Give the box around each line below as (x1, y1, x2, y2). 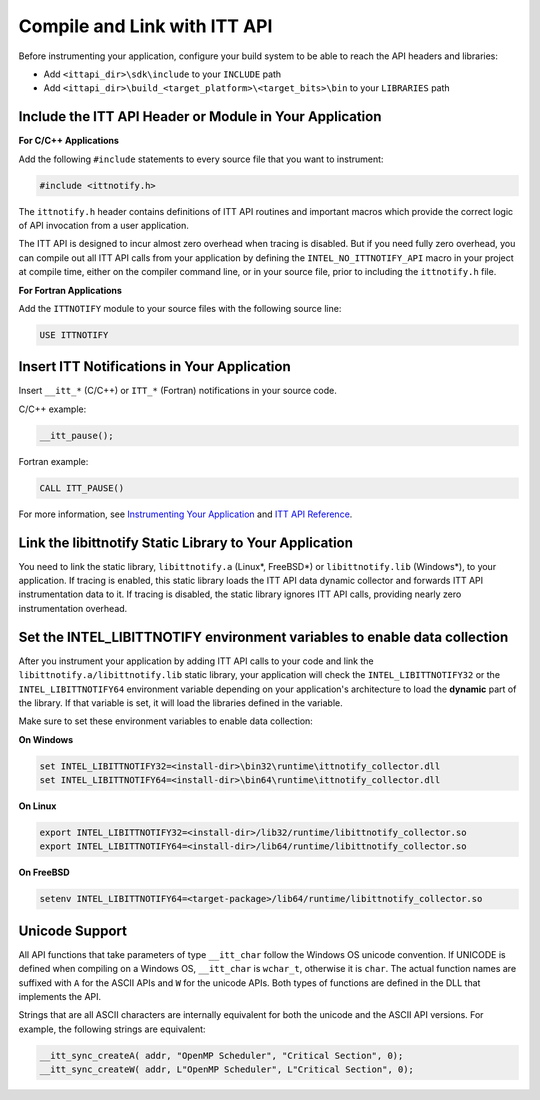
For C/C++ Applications (18, 135, 120, 147)
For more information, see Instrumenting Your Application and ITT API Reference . (18, 508, 353, 520)
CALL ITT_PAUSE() (39, 482, 125, 494)
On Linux (18, 800, 57, 812)
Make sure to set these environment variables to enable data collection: (18, 715, 314, 727)
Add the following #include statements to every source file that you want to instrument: (18, 153, 384, 165)
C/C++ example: (18, 403, 87, 415)
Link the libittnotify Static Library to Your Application (18, 534, 354, 551)
